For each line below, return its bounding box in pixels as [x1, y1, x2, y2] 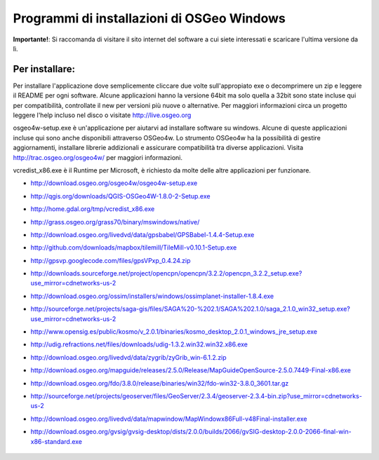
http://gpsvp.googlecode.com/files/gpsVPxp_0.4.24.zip [30, 256, 191, 264]
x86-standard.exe [30, 437, 83, 445]
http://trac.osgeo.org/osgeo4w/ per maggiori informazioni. [13, 153, 182, 161]
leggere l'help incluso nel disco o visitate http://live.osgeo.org [13, 111, 192, 119]
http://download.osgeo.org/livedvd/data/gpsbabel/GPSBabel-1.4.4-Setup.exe [30, 230, 255, 238]
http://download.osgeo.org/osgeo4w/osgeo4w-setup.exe [30, 179, 198, 187]
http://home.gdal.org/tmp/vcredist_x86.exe [30, 205, 155, 213]
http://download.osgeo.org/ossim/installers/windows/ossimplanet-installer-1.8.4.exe [30, 292, 274, 300]
